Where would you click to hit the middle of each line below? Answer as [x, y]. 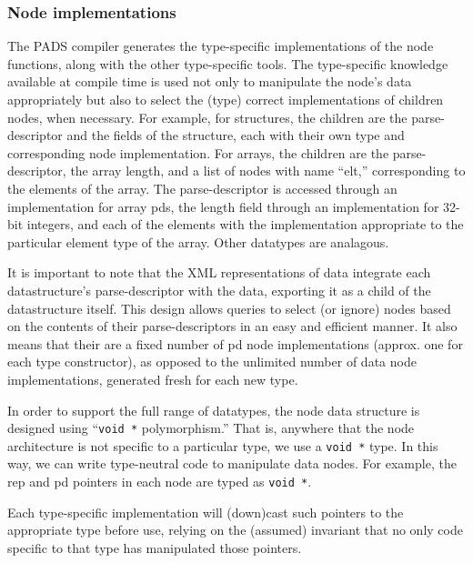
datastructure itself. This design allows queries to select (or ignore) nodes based [229, 308]
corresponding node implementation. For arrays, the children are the [198, 152]
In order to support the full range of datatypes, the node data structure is [214, 410]
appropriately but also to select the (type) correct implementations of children [226, 99]
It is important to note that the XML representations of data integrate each [219, 272]
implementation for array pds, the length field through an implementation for [223, 206]
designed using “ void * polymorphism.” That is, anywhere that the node [211, 428]
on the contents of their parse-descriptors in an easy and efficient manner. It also [232, 326]
